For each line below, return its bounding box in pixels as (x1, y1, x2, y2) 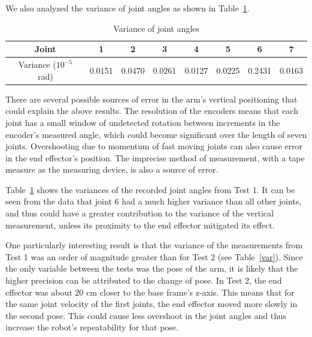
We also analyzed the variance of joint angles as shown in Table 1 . (5, 2, 250, 14)
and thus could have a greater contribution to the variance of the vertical (5, 207, 274, 219)
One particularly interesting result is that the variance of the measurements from (5, 239, 303, 251)
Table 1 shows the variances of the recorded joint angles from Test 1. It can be (5, 183, 295, 195)
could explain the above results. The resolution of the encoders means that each (5, 104, 298, 117)
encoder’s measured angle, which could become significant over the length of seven (5, 128, 307, 140)
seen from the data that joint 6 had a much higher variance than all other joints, (5, 195, 302, 207)
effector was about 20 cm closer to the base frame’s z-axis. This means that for (5, 285, 295, 298)
